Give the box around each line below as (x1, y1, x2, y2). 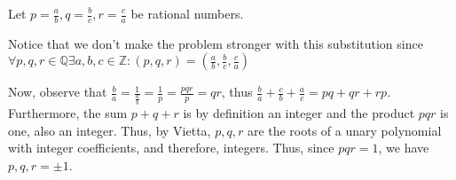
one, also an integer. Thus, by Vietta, (8, 121, 211, 139)
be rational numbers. (130, 4, 244, 22)
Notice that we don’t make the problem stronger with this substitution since (8, 34, 423, 52)
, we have (378, 138, 429, 157)
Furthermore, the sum (8, 103, 128, 121)
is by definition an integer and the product (183, 103, 415, 121)
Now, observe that (8, 82, 107, 101)
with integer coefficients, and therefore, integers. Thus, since (8, 138, 334, 157)
